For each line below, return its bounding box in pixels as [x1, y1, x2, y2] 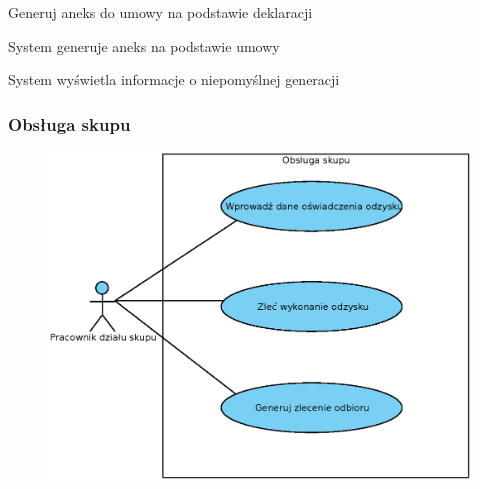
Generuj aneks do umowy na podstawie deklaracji [8, 2, 313, 22]
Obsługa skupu [8, 111, 131, 136]
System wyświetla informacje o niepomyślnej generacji [8, 69, 340, 90]
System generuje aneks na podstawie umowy [8, 35, 280, 56]
